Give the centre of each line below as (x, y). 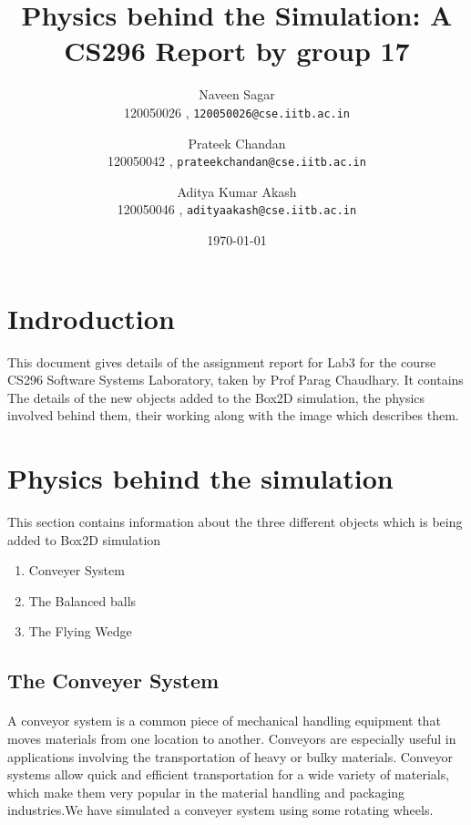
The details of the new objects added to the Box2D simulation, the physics (216, 397)
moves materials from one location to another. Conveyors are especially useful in (232, 739)
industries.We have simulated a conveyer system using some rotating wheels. (220, 810)
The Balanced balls (82, 600)
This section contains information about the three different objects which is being (235, 522)
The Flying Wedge (80, 631)
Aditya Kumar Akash (237, 191)
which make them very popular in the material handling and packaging (206, 792)
